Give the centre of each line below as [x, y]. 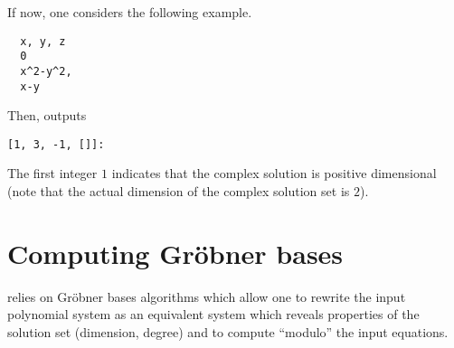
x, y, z [43, 41]
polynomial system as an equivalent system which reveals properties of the [213, 314]
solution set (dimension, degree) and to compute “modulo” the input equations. [228, 331]
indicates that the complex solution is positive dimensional [274, 173]
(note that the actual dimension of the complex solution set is [179, 191]
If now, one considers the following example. [130, 12]
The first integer [52, 173]
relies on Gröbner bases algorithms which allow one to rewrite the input [207, 296]
